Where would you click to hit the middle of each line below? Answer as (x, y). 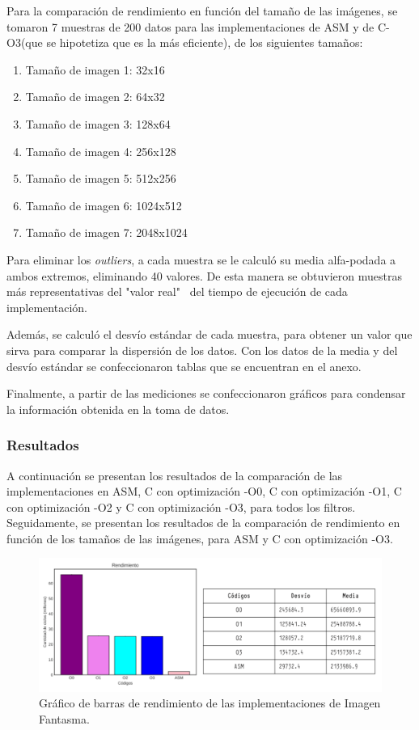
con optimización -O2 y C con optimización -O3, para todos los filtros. (181, 506)
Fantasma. (64, 718)
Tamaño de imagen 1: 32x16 (95, 69)
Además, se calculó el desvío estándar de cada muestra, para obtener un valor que (209, 334)
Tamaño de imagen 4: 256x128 (101, 151)
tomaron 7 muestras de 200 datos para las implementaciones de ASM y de (190, 26)
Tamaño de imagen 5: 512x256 (101, 178)
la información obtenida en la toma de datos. (118, 409)
